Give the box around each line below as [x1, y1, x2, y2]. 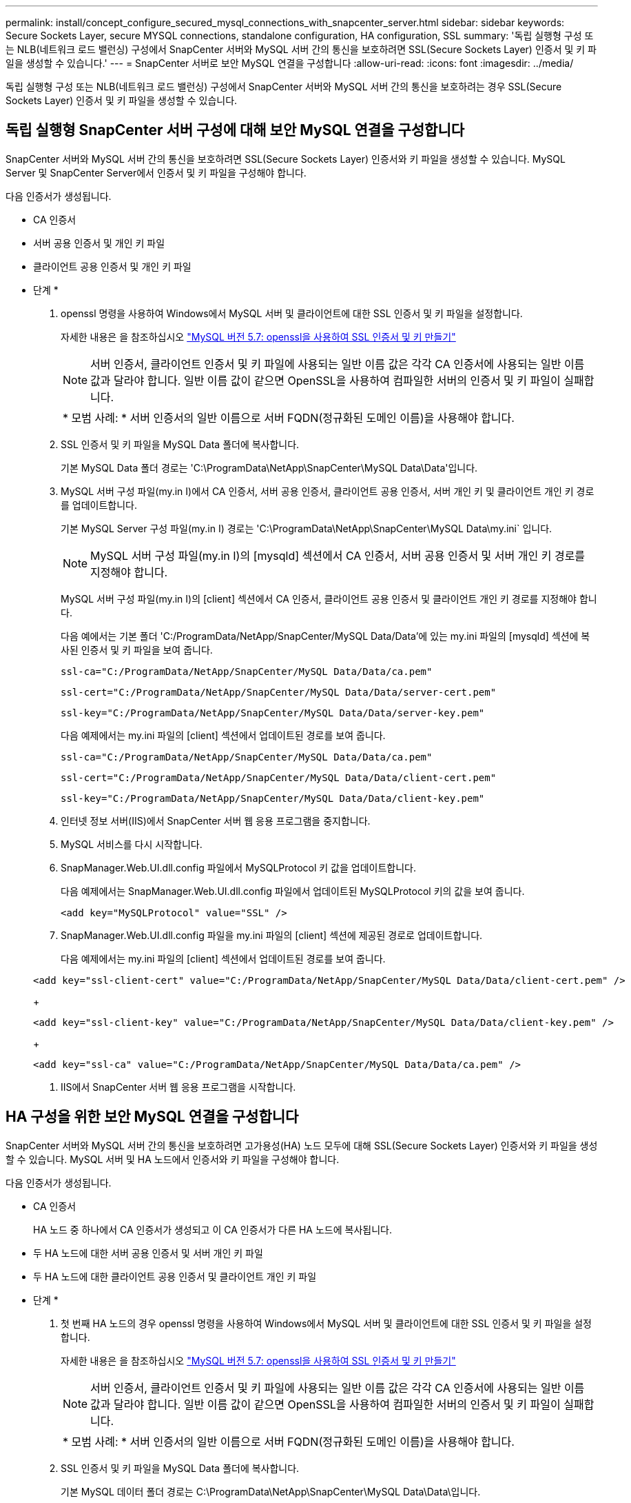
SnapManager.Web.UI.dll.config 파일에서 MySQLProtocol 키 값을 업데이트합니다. [61, 861, 416, 874]
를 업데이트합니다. [61, 498, 138, 511]
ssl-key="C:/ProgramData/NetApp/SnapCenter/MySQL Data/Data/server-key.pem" [61, 707, 485, 718]
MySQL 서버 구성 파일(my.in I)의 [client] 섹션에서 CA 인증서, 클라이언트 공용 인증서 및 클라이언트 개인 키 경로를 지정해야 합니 [61, 592, 597, 605]
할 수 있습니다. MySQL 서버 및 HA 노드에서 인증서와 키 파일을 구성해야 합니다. [6, 1153, 340, 1165]
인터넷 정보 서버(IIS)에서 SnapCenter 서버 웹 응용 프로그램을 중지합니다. [61, 814, 371, 827]
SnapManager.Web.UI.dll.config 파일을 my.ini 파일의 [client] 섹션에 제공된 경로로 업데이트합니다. [61, 929, 483, 941]
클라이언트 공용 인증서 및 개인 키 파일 [33, 260, 192, 272]
